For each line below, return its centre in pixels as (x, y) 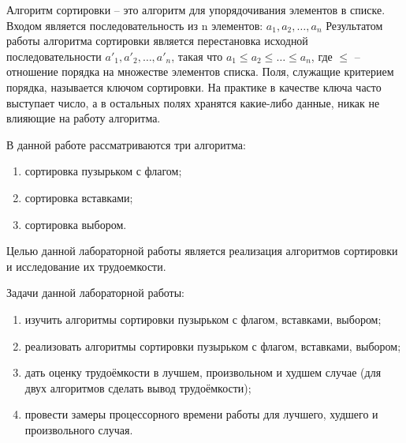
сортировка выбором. (76, 224)
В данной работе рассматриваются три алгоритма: (126, 144)
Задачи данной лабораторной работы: (95, 293)
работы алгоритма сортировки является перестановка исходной (157, 41)
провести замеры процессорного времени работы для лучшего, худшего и (201, 414)
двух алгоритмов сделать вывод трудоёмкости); (138, 387)
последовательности (54, 56)
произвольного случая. (79, 429)
